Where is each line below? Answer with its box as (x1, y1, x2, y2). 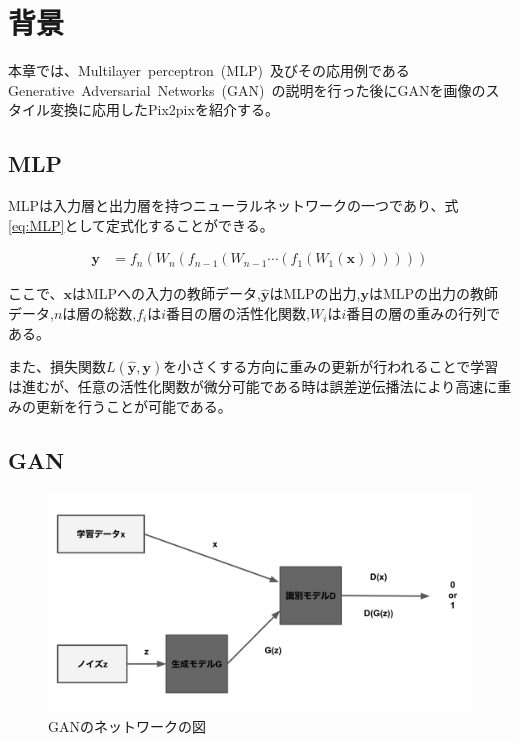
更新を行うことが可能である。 (35, 395, 232, 416)
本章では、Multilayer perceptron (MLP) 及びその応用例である (8, 60, 410, 81)
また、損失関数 (8, 356, 106, 377)
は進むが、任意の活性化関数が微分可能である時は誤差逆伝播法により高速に (8, 376, 498, 397)
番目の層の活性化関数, (166, 302, 311, 323)
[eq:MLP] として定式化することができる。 (8, 214, 274, 235)
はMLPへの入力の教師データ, (71, 283, 261, 304)
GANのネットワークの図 (48, 715, 206, 736)
